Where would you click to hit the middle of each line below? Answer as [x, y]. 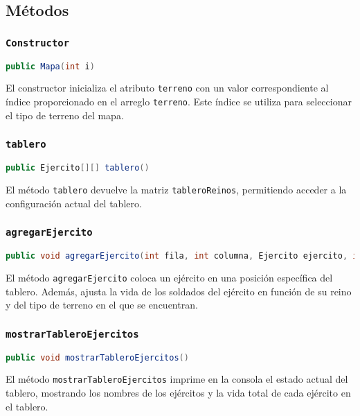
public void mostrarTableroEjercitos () [97, 357]
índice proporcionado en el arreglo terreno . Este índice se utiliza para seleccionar [179, 102]
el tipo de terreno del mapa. [65, 115]
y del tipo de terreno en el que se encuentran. [102, 305]
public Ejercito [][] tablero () [78, 168]
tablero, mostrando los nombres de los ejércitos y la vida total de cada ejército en [178, 393]
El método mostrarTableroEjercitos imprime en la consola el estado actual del [177, 379]
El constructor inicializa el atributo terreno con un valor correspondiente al [167, 88]
